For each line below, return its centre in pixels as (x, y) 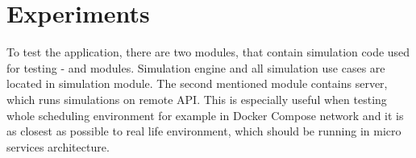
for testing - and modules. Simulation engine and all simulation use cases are (196, 67)
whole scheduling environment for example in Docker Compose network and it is (205, 115)
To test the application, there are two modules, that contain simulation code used (208, 52)
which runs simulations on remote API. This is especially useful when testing (197, 99)
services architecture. (58, 146)
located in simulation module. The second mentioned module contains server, (197, 83)
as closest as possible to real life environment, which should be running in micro (204, 131)
